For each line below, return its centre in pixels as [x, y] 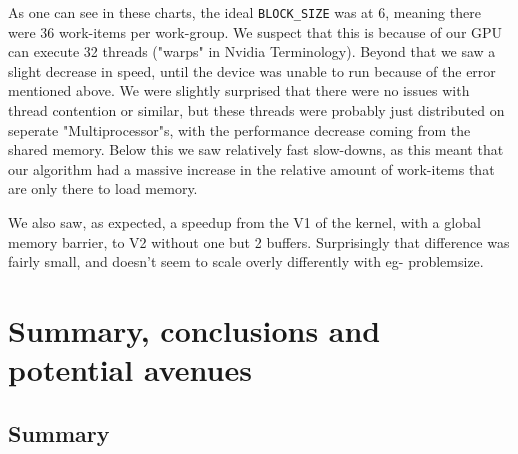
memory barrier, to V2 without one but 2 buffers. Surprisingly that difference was [259, 241]
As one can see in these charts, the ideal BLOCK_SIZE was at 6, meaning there [244, 12]
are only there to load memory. [103, 188]
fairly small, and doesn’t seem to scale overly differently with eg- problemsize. [246, 261]
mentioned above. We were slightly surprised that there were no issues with [239, 90]
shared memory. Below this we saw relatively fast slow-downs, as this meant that [256, 149]
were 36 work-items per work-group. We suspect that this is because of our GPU [255, 31]
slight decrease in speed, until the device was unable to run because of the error [252, 70]
